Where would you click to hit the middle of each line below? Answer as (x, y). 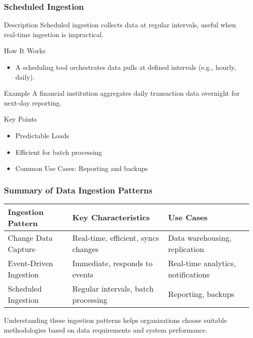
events (83, 274)
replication (186, 249)
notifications (189, 274)
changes (85, 249)
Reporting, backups (201, 294)
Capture (22, 249)
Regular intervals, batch (113, 288)
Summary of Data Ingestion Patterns (78, 190)
